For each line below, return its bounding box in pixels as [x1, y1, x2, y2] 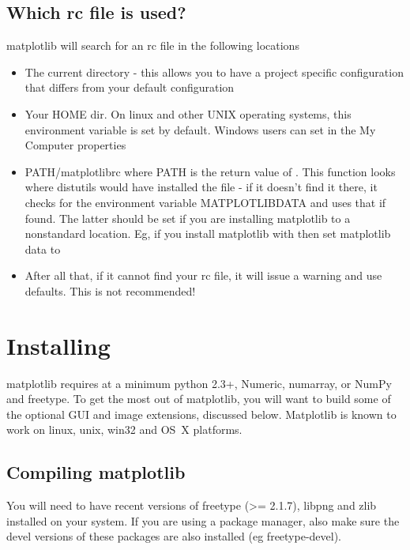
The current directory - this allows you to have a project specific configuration [24, 63, 404, 80]
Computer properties [24, 137, 126, 153]
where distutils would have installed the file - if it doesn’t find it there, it [24, 179, 378, 195]
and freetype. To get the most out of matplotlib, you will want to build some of [6, 390, 391, 407]
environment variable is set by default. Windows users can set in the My [24, 121, 376, 137]
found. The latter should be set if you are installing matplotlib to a [24, 209, 351, 226]
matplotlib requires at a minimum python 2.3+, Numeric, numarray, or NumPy [6, 375, 392, 391]
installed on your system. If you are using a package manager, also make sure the [6, 512, 400, 529]
